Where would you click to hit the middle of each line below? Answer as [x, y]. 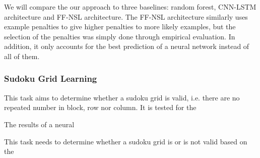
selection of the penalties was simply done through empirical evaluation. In [120, 36]
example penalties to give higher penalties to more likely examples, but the [120, 27]
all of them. [22, 56]
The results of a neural [39, 124]
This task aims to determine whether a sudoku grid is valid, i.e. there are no [122, 97]
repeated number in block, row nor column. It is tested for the [100, 107]
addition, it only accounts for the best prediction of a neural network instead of [127, 46]
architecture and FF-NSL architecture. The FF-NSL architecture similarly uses [126, 16]
